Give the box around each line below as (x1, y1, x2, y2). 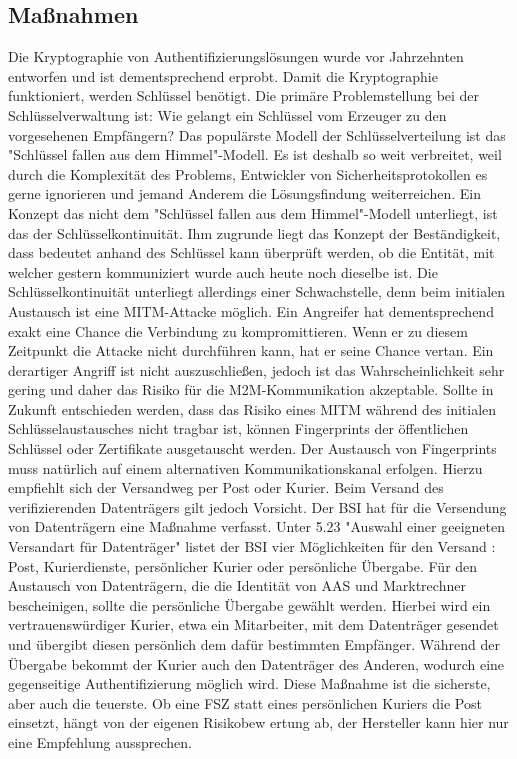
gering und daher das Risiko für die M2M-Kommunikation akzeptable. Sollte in (8, 379, 494, 400)
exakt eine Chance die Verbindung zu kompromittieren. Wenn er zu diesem (8, 320, 468, 341)
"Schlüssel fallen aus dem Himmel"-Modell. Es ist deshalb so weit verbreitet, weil (8, 144, 502, 165)
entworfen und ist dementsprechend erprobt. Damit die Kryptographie (8, 65, 438, 86)
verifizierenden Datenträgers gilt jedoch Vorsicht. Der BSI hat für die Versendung (8, 496, 507, 517)
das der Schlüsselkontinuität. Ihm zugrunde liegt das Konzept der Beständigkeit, (8, 222, 501, 243)
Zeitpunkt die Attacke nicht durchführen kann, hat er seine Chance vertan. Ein (8, 340, 494, 361)
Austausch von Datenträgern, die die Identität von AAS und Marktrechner (8, 575, 466, 596)
